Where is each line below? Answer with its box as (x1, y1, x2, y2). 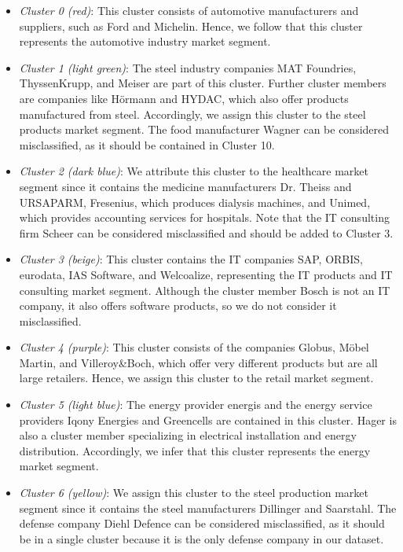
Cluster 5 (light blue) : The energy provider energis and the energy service (19, 396, 372, 413)
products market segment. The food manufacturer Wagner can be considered (19, 121, 390, 138)
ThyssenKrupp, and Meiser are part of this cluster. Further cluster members (19, 75, 387, 91)
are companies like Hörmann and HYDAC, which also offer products (19, 90, 349, 106)
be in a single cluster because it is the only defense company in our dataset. (19, 530, 384, 546)
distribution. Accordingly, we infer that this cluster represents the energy (19, 442, 371, 458)
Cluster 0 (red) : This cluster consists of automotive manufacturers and (19, 2, 359, 18)
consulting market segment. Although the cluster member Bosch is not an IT (19, 282, 390, 298)
